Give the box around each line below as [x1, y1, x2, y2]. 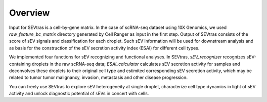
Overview [9, 7, 50, 18]
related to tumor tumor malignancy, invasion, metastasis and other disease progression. [9, 75, 188, 80]
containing [9, 61, 31, 67]
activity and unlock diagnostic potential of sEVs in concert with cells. [9, 91, 149, 97]
